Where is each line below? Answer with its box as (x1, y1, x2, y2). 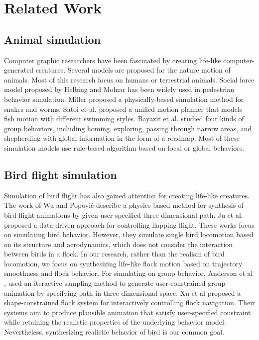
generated (4, 65, 34, 75)
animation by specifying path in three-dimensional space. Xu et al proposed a (4, 287, 241, 298)
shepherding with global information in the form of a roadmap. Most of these (4, 133, 240, 143)
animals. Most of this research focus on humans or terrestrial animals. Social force (4, 74, 255, 85)
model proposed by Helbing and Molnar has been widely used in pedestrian (4, 84, 235, 94)
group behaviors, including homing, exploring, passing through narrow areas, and (4, 123, 252, 133)
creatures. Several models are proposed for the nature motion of (35, 65, 231, 75)
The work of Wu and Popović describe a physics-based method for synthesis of (4, 200, 244, 210)
